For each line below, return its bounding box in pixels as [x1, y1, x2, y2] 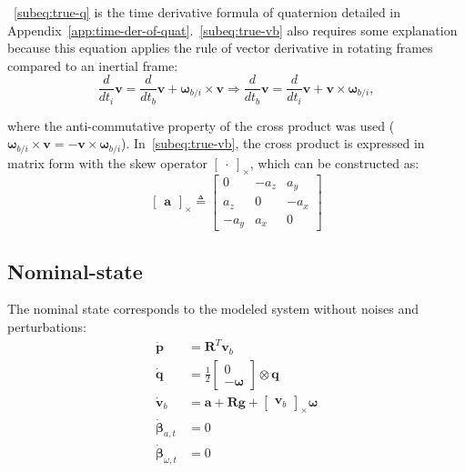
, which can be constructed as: [249, 153, 420, 172]
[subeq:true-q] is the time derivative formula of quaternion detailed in [14, 3, 401, 21]
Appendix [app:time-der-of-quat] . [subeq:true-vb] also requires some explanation [7, 20, 458, 39]
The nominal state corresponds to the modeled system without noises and [7, 299, 420, 318]
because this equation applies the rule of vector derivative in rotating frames [7, 38, 433, 57]
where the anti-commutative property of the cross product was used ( [7, 115, 395, 135]
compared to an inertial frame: [7, 55, 178, 75]
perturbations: [7, 317, 86, 336]
